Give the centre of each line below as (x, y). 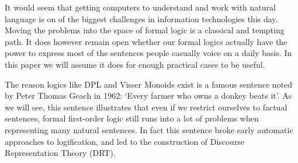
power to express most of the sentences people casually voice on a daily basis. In (148, 53)
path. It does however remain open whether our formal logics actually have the (146, 41)
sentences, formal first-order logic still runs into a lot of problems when (132, 118)
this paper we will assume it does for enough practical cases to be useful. (135, 64)
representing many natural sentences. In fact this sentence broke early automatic (149, 129)
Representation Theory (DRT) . (60, 153)
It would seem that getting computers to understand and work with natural (140, 7)
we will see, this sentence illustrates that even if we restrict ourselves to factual (146, 107)
